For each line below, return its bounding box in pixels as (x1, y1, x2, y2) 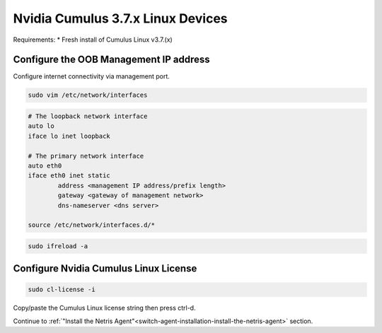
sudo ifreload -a (28, 242, 88, 250)
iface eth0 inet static (28, 172, 111, 180)
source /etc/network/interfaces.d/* (28, 221, 156, 229)
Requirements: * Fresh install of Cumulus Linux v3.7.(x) (13, 35, 173, 44)
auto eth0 (28, 161, 62, 170)
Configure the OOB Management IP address (13, 54, 210, 66)
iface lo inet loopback (28, 132, 111, 140)
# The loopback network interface (28, 112, 148, 120)
